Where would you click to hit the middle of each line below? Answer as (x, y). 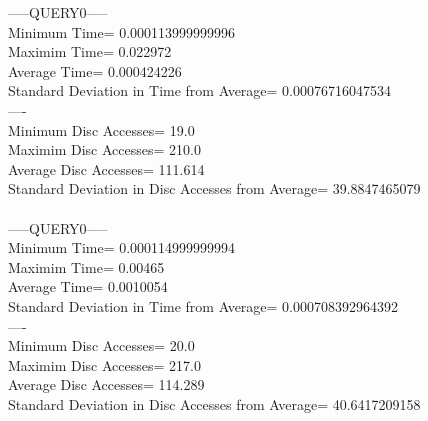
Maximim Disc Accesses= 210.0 (104, 149)
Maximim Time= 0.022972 (90, 51)
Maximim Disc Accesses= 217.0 (104, 364)
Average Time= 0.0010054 (88, 286)
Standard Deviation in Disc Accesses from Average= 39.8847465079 (214, 188)
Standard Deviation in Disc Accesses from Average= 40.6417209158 (214, 403)
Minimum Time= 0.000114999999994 (122, 247)
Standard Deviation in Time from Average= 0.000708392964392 (203, 305)
